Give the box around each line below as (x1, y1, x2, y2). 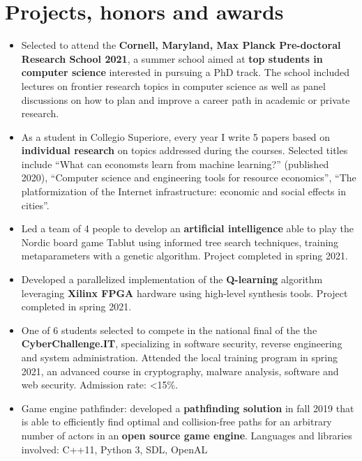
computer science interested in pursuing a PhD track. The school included (21, 65, 349, 80)
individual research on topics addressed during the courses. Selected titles (21, 143, 348, 158)
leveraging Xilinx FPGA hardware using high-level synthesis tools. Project (21, 285, 348, 300)
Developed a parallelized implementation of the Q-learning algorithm (21, 272, 323, 287)
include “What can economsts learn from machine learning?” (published (21, 156, 329, 171)
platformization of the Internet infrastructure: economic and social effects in (21, 184, 346, 199)
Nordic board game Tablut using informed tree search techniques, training (21, 234, 339, 249)
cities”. (21, 197, 50, 212)
